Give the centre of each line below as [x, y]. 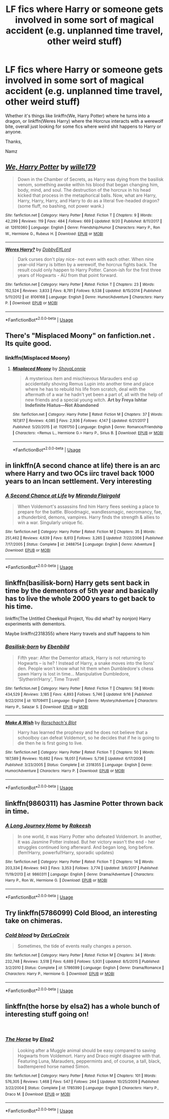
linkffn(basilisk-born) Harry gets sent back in [77, 583]
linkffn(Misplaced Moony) [38, 357]
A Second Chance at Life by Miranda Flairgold [63, 495]
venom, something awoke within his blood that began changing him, [88, 184]
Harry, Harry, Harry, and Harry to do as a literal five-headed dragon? [88, 200]
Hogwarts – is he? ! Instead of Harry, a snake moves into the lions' [86, 663]
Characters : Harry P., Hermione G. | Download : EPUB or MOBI [60, 974]
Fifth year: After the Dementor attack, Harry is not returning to [81, 657]
